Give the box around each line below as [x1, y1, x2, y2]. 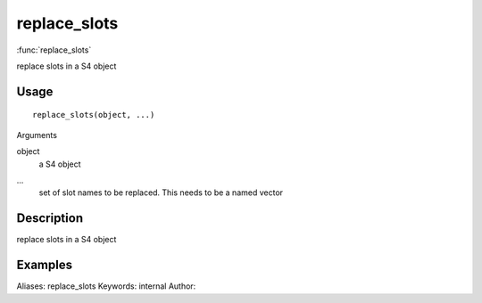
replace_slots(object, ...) [32, 110, 155, 120]
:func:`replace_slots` [16, 45, 92, 55]
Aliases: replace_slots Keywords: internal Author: [16, 281, 196, 291]
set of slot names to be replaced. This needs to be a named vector [38, 187, 284, 198]
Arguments [16, 129, 58, 140]
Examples [16, 258, 73, 273]
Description [16, 210, 84, 226]
